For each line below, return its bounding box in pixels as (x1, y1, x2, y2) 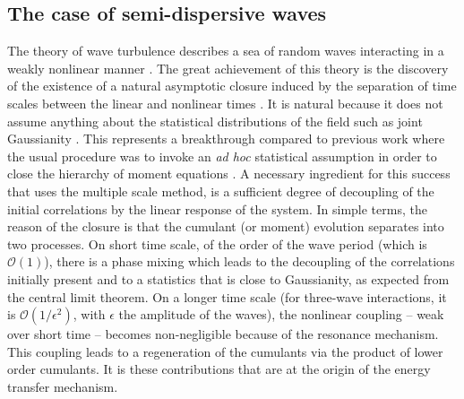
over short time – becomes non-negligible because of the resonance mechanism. (7, 325, 439, 343)
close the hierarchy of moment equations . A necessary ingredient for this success (7, 164, 451, 183)
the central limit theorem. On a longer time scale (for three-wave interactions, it (7, 287, 447, 306)
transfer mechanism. (7, 377, 118, 395)
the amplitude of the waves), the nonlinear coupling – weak (118, 305, 444, 324)
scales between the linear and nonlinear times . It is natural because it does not (7, 93, 443, 112)
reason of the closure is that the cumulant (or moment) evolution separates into (7, 217, 444, 236)
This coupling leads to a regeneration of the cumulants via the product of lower (7, 342, 443, 360)
